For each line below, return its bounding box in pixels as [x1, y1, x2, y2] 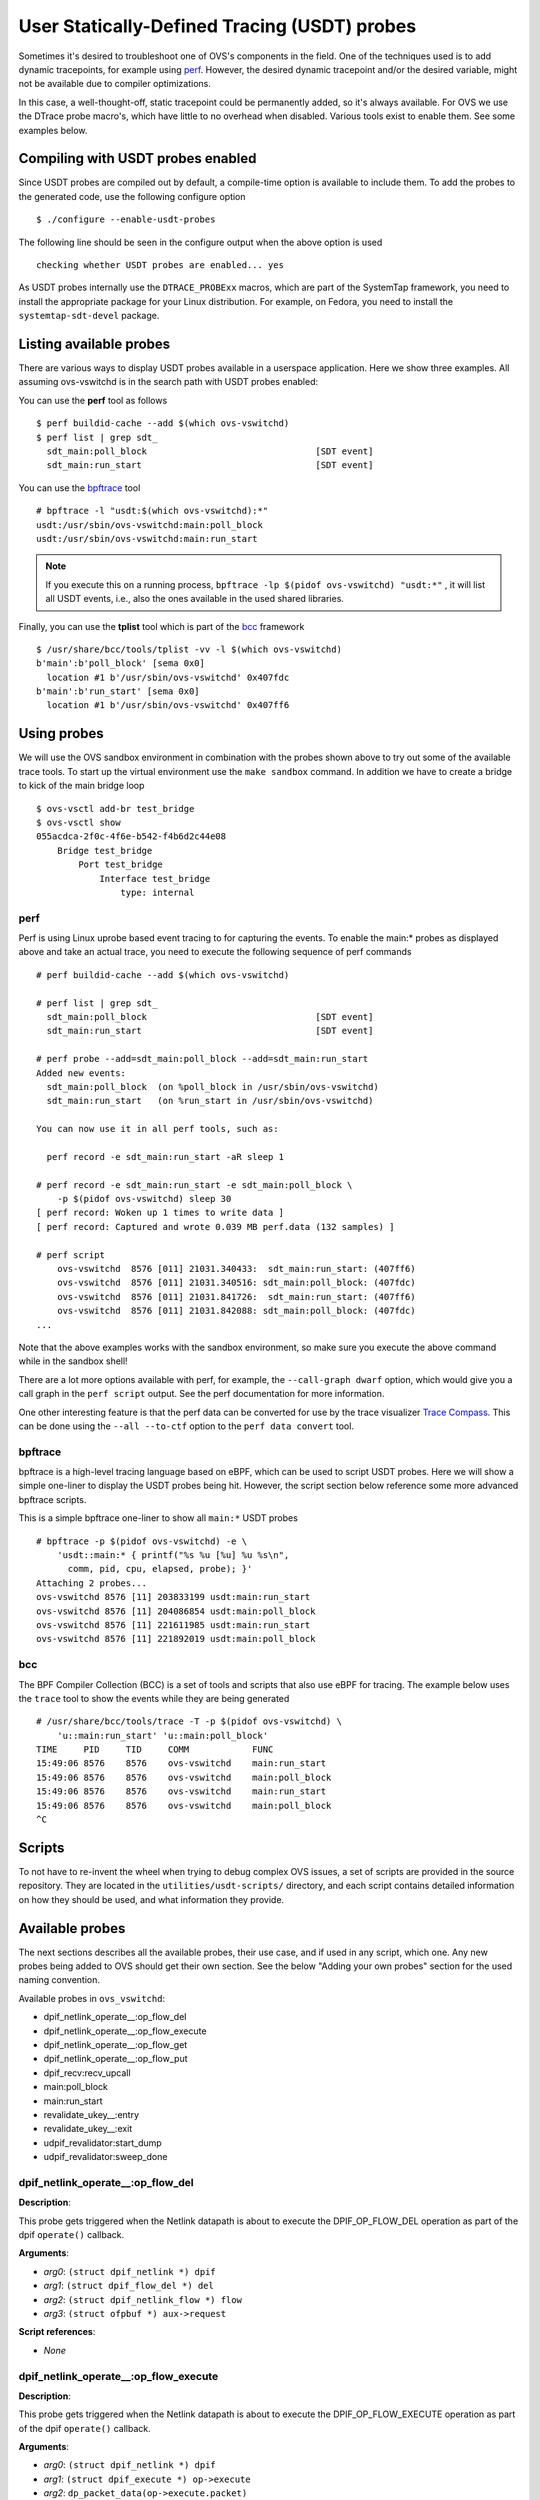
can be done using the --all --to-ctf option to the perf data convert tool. [18, 1420, 355, 1432]
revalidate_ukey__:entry [43, 2108, 140, 2120]
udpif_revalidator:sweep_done [43, 2151, 168, 2163]
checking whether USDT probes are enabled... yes [36, 259, 285, 270]
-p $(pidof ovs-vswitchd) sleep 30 [56, 1193, 232, 1205]
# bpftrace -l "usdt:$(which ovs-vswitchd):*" [36, 505, 269, 517]
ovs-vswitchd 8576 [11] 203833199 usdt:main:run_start [36, 1591, 311, 1603]
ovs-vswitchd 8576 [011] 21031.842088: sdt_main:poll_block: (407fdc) [56, 1305, 416, 1317]
